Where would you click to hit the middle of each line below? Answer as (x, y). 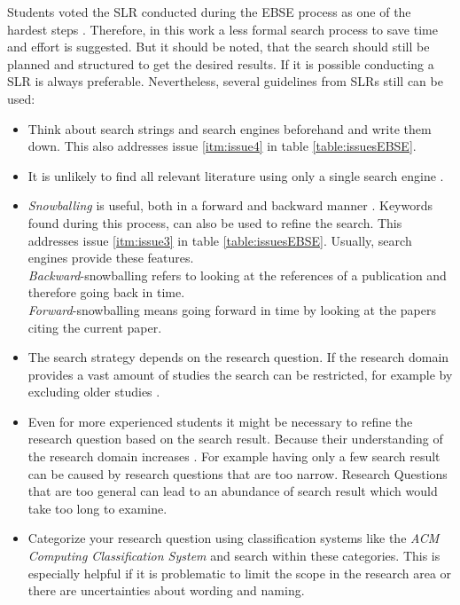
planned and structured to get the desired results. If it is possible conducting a (221, 63)
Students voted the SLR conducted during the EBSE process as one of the (209, 12)
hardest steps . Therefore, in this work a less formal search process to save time (222, 29)
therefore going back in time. (106, 292)
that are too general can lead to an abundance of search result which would (233, 491)
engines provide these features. (111, 258)
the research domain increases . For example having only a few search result (234, 456)
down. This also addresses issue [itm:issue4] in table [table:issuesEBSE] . (222, 146)
